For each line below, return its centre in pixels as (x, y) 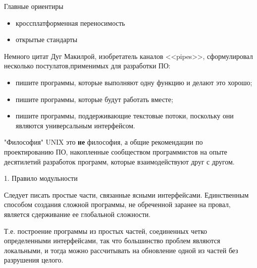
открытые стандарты (47, 39)
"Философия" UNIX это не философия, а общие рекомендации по (103, 142)
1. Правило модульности (41, 178)
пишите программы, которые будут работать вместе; (94, 99)
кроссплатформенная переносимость (70, 23)
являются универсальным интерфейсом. (75, 125)
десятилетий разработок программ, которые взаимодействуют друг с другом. (119, 161)
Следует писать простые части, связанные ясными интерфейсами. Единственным (127, 194)
